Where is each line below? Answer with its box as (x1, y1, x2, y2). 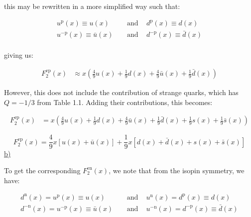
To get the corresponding (4, 165, 81, 175)
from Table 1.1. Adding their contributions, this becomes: (37, 97, 213, 107)
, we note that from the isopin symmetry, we (109, 165, 245, 175)
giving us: (4, 50, 33, 60)
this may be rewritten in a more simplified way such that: (4, 1, 180, 11)
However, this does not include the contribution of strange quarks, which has (4, 87, 239, 98)
